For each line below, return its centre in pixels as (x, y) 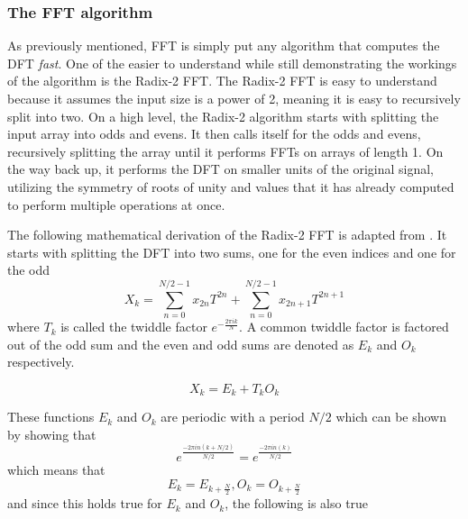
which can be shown (391, 417)
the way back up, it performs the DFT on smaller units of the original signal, (220, 169)
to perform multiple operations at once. (116, 204)
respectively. (41, 362)
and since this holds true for (85, 503)
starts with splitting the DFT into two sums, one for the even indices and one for (232, 252)
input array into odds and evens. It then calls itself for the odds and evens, (214, 134)
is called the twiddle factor (134, 327)
